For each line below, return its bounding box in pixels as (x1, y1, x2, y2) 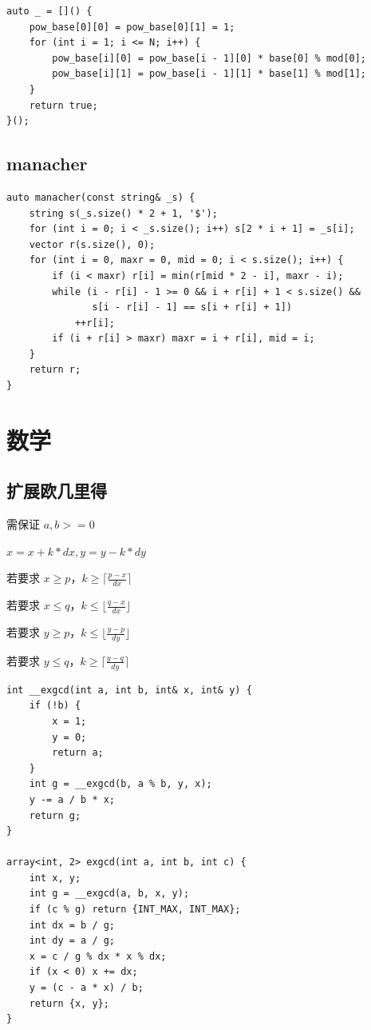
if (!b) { (29, 700, 81, 712)
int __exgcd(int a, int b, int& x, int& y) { (6, 684, 252, 696)
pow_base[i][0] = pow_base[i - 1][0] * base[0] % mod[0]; (52, 52, 367, 64)
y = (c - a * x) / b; (29, 982, 144, 994)
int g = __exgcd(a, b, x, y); (29, 888, 190, 900)
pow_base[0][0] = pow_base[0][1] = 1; (29, 21, 235, 33)
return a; (52, 747, 104, 759)
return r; (29, 364, 81, 376)
